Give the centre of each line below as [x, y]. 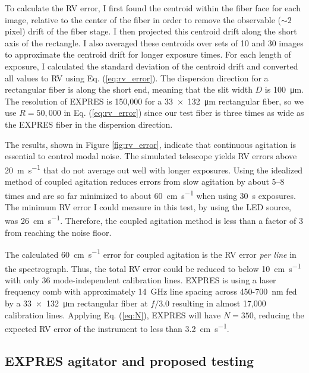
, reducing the [279, 314]
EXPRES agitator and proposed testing [130, 360]
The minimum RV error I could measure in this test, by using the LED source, [148, 206]
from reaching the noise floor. [58, 232]
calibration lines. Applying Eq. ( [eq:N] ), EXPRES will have [113, 314]
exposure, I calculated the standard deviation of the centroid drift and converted [152, 66]
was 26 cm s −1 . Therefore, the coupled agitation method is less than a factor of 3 [154, 220]
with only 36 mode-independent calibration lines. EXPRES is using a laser [141, 279]
